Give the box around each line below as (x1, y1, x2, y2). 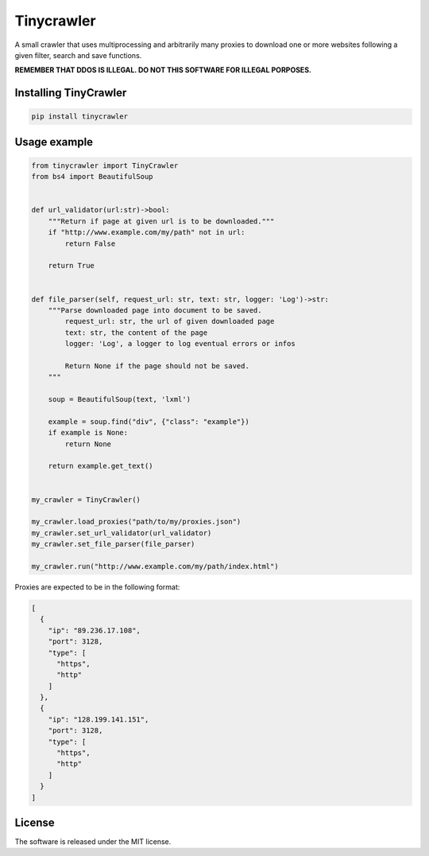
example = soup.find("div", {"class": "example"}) (48, 417, 249, 426)
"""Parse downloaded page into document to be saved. (48, 306, 262, 314)
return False (64, 239, 116, 248)
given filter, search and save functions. (14, 50, 142, 60)
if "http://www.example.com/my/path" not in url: (48, 228, 245, 237)
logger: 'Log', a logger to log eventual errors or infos (64, 339, 296, 348)
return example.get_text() (48, 461, 154, 471)
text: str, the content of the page (64, 328, 208, 337)
